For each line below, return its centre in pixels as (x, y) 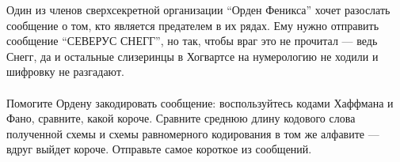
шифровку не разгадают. (65, 72)
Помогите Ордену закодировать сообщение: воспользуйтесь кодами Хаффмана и (200, 102)
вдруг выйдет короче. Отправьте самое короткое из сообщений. (159, 149)
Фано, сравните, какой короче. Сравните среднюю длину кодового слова (181, 118)
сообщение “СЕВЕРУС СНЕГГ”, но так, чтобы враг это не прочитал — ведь (192, 41)
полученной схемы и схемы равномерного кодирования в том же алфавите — (193, 133)
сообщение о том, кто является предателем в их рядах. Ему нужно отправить (193, 25)
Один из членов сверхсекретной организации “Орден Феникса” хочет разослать (198, 9)
